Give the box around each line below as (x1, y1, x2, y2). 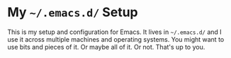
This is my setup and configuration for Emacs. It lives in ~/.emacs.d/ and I (7, 28, 222, 36)
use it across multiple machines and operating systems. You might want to (7, 35, 225, 43)
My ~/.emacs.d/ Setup (7, 4, 138, 21)
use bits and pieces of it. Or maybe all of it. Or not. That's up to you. (7, 42, 205, 51)
